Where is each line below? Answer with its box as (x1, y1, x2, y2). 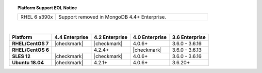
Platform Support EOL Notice (17, 5, 77, 11)
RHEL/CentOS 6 (12, 46, 49, 53)
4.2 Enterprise (94, 34, 128, 41)
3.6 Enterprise (172, 34, 206, 41)
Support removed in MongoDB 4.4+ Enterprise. (58, 14, 166, 20)
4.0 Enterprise (132, 34, 167, 41)
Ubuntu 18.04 (12, 59, 44, 66)
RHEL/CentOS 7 (12, 40, 49, 47)
